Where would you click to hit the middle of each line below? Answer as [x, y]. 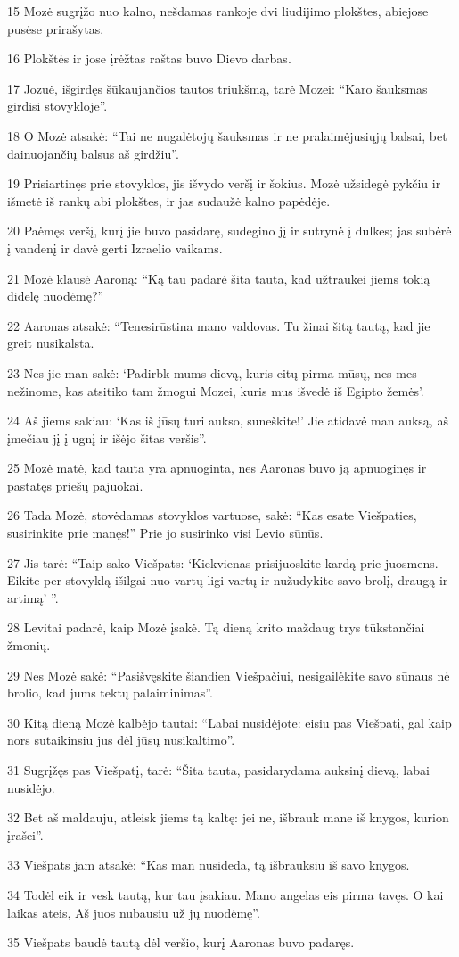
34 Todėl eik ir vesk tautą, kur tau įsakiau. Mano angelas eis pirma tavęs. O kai [225, 894]
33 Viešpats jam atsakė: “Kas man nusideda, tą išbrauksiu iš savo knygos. [209, 865]
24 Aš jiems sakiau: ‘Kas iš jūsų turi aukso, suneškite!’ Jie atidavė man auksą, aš [228, 421]
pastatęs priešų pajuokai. [75, 485]
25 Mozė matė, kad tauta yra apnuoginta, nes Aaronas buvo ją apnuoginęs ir [217, 468]
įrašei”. [25, 834]
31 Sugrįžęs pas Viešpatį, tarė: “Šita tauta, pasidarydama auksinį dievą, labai [218, 770]
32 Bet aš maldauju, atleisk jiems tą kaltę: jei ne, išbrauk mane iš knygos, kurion [228, 817]
